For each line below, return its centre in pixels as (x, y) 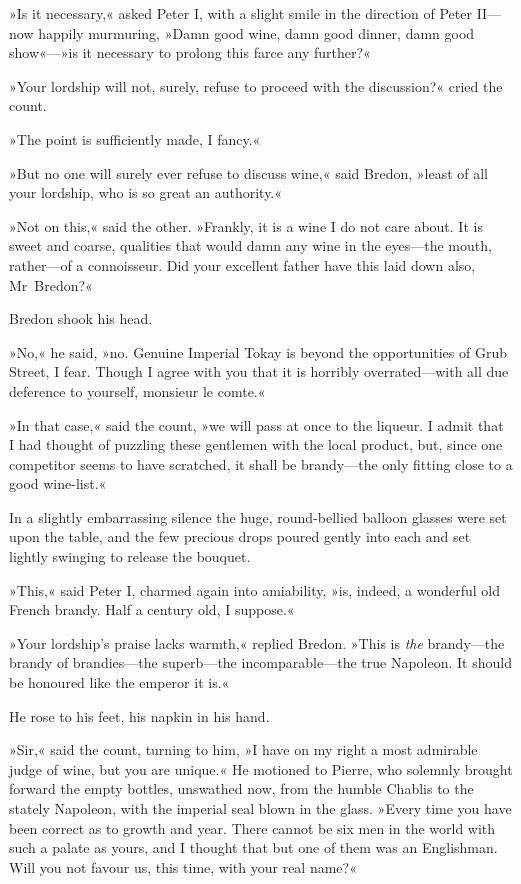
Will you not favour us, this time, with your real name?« (183, 866)
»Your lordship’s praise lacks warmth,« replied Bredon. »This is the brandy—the (257, 642)
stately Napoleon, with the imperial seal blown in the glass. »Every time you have (260, 808)
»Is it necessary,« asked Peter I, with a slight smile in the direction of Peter (240, 13)
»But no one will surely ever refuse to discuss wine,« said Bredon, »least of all (249, 172)
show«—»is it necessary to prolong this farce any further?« (190, 52)
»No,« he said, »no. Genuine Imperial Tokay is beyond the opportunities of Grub (258, 351)
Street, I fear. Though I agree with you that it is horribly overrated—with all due (259, 371)
